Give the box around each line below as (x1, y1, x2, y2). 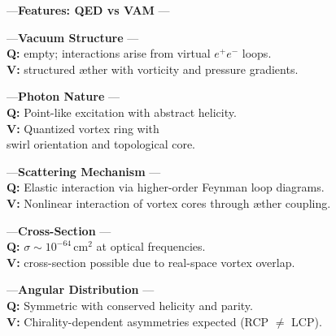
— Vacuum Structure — (7, 28, 139, 45)
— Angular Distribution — (7, 281, 155, 298)
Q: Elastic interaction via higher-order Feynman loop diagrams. (7, 179, 325, 196)
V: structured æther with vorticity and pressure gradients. (7, 60, 299, 77)
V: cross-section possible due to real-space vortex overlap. (7, 253, 295, 270)
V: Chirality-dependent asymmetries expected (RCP (7, 312, 269, 330)
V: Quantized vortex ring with (7, 119, 159, 136)
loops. (242, 45, 272, 62)
